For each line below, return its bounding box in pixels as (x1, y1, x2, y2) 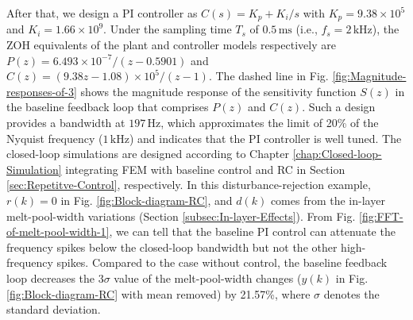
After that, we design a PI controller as (6, 5, 198, 21)
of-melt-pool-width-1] (6, 223, 110, 240)
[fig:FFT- (358, 207, 403, 224)
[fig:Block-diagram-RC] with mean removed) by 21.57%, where (6, 285, 311, 302)
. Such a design (302, 98, 376, 115)
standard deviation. (6, 301, 101, 318)
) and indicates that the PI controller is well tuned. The (129, 129, 402, 146)
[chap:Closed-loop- (292, 145, 382, 162)
